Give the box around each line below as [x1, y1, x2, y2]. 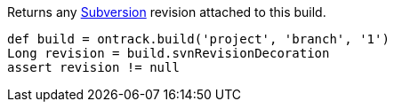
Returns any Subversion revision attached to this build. [7, 4, 326, 19]
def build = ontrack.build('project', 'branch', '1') [7, 32, 390, 46]
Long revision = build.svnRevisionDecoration [7, 46, 330, 60]
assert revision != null [7, 60, 180, 74]
